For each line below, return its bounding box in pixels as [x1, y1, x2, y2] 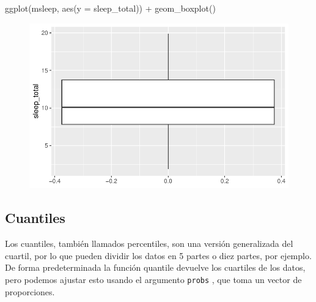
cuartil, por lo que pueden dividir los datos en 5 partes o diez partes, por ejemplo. [5, 249, 312, 262]
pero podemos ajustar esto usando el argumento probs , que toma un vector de [5, 273, 302, 285]
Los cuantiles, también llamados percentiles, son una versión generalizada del [5, 237, 293, 250]
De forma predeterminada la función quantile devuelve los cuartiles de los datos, [5, 261, 306, 274]
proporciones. [5, 285, 55, 298]
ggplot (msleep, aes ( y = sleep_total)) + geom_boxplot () [5, 2, 216, 14]
